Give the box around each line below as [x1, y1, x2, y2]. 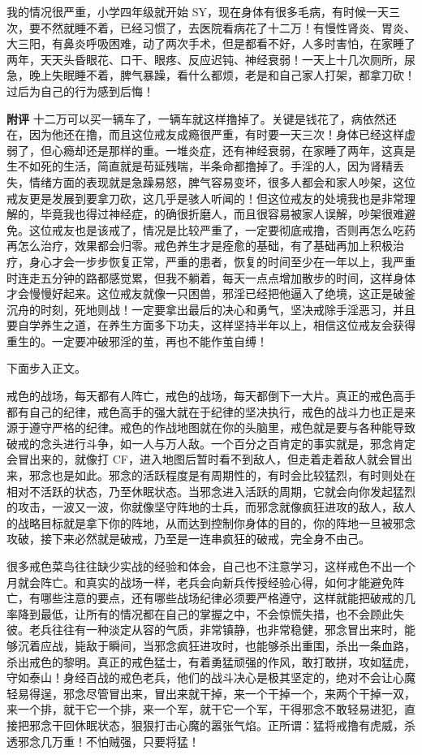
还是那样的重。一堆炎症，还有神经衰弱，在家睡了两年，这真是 [85, 141, 416, 158]
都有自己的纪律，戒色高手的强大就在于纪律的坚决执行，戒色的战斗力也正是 [6, 403, 404, 420]
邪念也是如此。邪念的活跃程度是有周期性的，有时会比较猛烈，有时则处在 [28, 467, 416, 484]
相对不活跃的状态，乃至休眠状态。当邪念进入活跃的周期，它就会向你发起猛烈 [6, 482, 416, 499]
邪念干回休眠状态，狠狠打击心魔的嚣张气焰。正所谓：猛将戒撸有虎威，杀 [28, 716, 416, 733]
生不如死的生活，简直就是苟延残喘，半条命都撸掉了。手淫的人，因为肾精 [6, 157, 393, 175]
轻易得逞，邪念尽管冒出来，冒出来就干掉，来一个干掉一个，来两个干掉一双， [6, 684, 416, 701]
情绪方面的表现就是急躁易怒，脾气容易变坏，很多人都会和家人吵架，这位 [28, 173, 416, 190]
